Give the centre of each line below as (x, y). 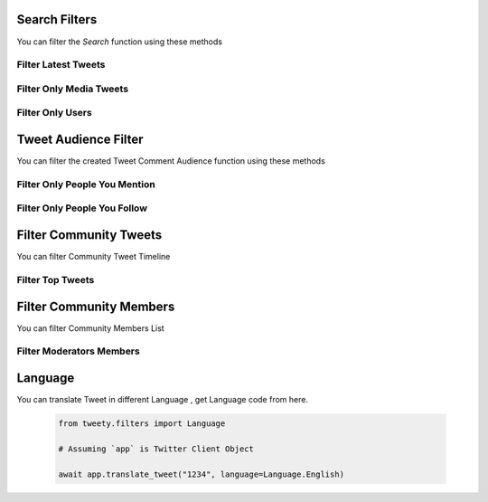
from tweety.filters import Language (142, 424)
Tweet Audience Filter (80, 140)
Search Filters (57, 19)
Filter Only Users (54, 113)
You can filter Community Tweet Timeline (94, 257)
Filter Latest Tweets (61, 65)
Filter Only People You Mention (86, 184)
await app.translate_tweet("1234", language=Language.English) (202, 474)
